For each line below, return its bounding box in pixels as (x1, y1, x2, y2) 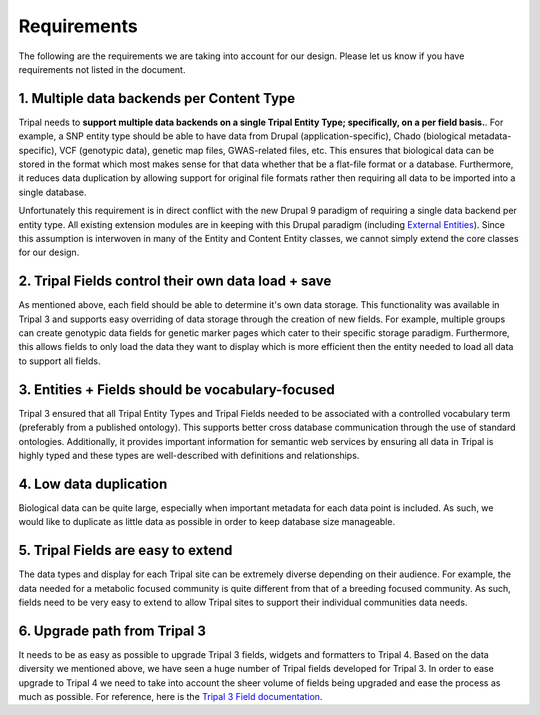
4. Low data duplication (18, 475, 168, 492)
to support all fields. (18, 355, 101, 367)
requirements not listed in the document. (18, 63, 186, 75)
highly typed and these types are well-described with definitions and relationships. (18, 449, 360, 461)
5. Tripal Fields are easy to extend (18, 542, 233, 559)
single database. (18, 186, 87, 198)
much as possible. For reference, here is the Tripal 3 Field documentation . (18, 690, 323, 702)
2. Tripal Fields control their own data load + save (18, 273, 332, 290)
